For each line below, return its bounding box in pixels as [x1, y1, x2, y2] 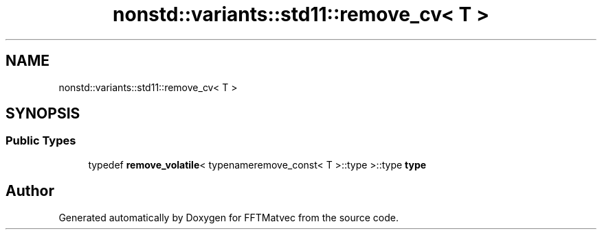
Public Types [5, 134, 76, 148]
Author [5, 182, 54, 200]
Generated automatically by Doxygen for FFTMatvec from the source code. [58, 211, 399, 223]
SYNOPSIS [5, 105, 80, 123]
